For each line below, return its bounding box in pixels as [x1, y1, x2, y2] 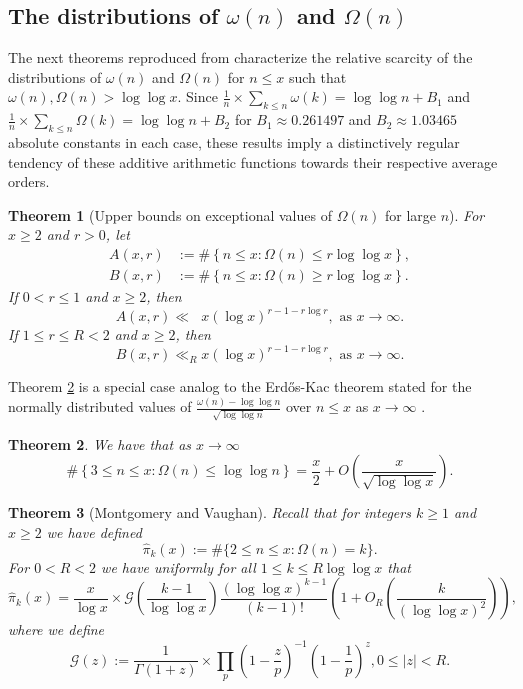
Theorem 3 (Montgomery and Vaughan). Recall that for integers [8, 502, 411, 523]
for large [384, 204, 437, 225]
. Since [177, 86, 218, 107]
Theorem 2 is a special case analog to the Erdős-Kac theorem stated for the [8, 376, 472, 397]
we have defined [46, 522, 142, 542]
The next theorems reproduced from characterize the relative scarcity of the [8, 47, 473, 68]
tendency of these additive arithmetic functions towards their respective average [8, 151, 498, 172]
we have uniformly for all [101, 556, 256, 577]
